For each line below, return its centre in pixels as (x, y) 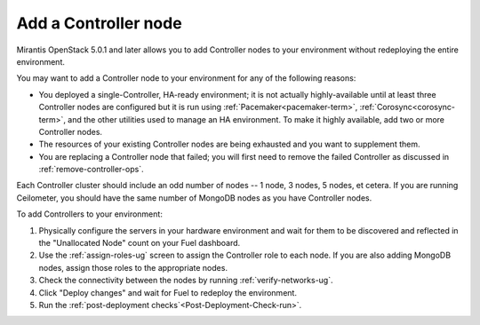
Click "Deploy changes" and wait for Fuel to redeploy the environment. (168, 292)
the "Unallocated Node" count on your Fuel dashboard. (140, 243)
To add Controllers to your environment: (90, 214)
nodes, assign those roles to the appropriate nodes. (133, 267)
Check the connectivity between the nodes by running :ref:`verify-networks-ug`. (186, 281)
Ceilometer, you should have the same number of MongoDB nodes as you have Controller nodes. (194, 198)
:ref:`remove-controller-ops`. (91, 170)
